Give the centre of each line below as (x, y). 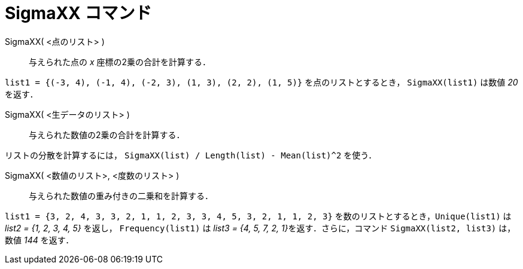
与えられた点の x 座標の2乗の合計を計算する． (120, 62)
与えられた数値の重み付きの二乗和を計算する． (121, 195)
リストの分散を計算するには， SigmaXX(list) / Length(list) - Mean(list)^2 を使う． (191, 155)
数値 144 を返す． (39, 240)
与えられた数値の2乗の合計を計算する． (107, 134)
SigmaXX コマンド (78, 13)
